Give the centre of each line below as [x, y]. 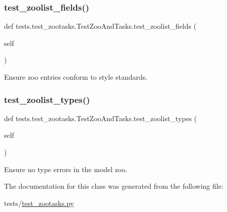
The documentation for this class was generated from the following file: [114, 186]
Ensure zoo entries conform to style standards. [76, 77]
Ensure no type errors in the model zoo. [66, 169]
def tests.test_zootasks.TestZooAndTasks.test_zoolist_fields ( [100, 26]
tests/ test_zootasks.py [39, 203]
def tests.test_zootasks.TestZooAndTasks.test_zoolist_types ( [101, 118]
